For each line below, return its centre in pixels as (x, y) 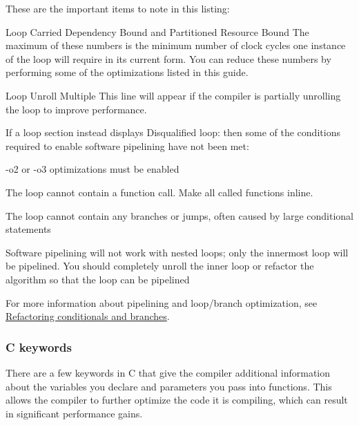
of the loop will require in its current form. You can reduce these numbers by (168, 58)
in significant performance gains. (74, 413)
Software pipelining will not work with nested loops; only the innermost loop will (177, 252)
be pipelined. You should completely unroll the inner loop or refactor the (160, 266)
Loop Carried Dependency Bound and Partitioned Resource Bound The (157, 31)
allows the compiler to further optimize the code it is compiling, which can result (177, 400)
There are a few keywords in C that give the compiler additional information (168, 372)
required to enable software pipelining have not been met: (127, 145)
